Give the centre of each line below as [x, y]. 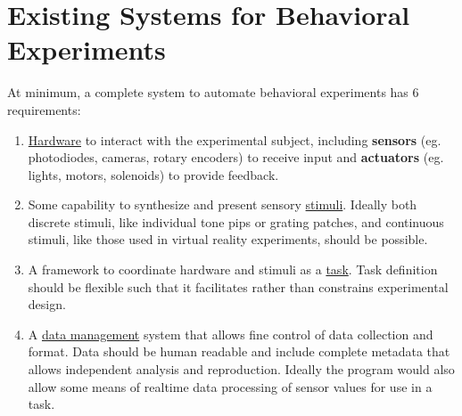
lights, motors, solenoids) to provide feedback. [153, 174]
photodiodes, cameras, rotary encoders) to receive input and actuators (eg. [236, 157]
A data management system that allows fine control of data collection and [231, 334]
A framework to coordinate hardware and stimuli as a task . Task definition [233, 269]
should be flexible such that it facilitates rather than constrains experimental [238, 286]
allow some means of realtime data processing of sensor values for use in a [230, 386]
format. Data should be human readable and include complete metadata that [239, 351]
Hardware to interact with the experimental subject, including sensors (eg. [235, 139]
